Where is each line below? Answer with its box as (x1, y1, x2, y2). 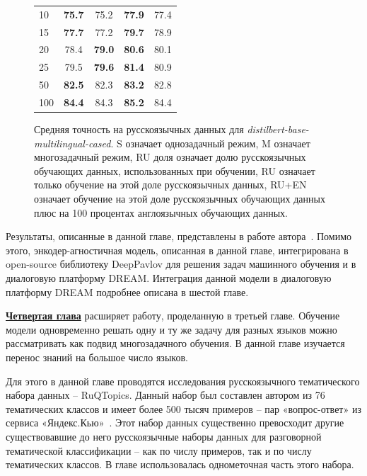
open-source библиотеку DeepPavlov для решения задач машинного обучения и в (6, 256, 356, 271)
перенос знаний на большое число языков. (6, 349, 188, 364)
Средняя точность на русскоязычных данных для (34, 122, 244, 137)
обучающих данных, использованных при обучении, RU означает (34, 163, 315, 178)
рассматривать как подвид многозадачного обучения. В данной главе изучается (6, 336, 345, 351)
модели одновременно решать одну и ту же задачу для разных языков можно (6, 322, 337, 336)
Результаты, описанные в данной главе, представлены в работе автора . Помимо (6, 229, 351, 244)
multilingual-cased (34, 135, 111, 150)
